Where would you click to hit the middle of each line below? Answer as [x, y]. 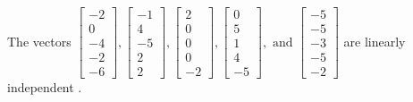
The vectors [39, 41]
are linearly [375, 41]
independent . [45, 87]
